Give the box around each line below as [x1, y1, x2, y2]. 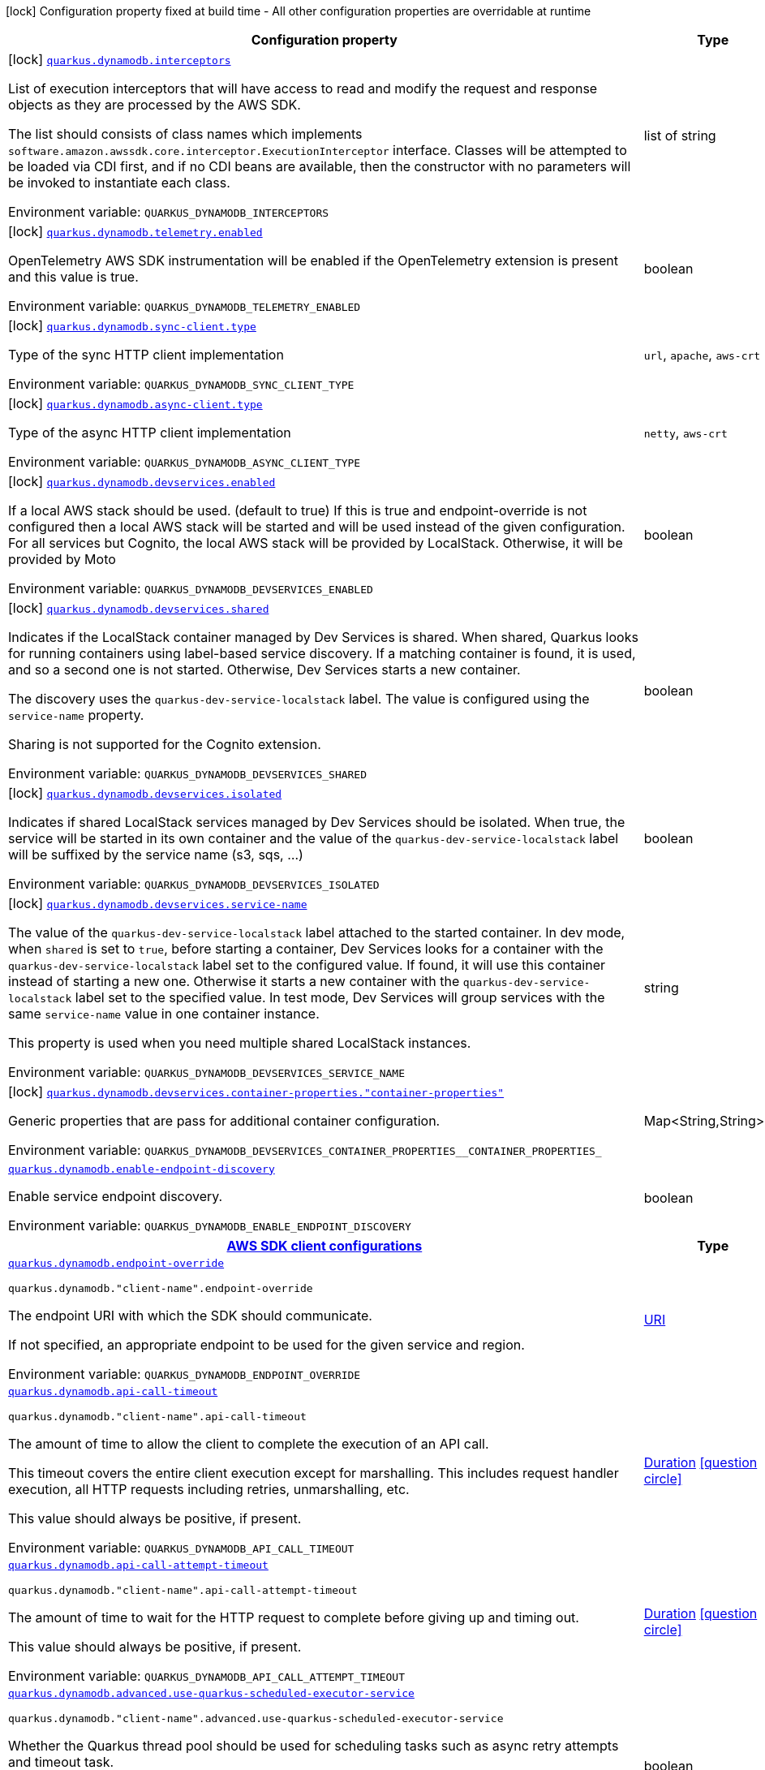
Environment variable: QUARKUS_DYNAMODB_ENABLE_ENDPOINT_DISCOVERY [8, 1217, 411, 1234]
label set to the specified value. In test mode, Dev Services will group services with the [75, 989, 605, 1006]
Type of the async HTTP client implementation [8, 424, 291, 441]
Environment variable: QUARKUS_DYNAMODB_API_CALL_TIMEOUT [8, 1540, 355, 1556]
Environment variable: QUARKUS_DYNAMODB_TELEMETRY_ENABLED [8, 298, 361, 314]
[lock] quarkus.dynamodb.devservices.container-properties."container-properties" [8, 1083, 505, 1100]
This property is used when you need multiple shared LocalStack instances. [8, 1035, 471, 1051]
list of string [643, 127, 716, 144]
